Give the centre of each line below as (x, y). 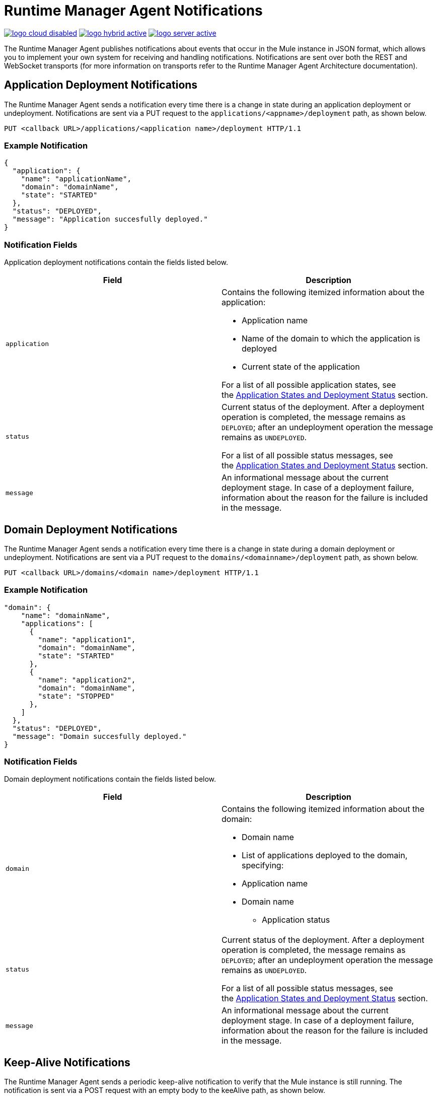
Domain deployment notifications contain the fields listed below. (110, 779)
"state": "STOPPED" (76, 696)
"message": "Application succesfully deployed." (110, 219)
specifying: (263, 866)
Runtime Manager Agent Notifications (133, 11)
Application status (296, 920)
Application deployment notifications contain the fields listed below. (116, 262)
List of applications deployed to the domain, (325, 855)
